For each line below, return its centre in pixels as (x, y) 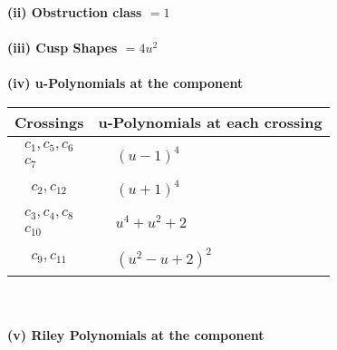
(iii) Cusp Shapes (63, 48)
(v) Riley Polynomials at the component (136, 335)
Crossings (49, 122)
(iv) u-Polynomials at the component (125, 83)
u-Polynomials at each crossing (210, 122)
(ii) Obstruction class (75, 12)
